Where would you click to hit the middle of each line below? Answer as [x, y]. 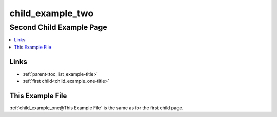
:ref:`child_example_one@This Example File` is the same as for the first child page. [96, 108]
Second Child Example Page [58, 27]
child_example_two [52, 13]
